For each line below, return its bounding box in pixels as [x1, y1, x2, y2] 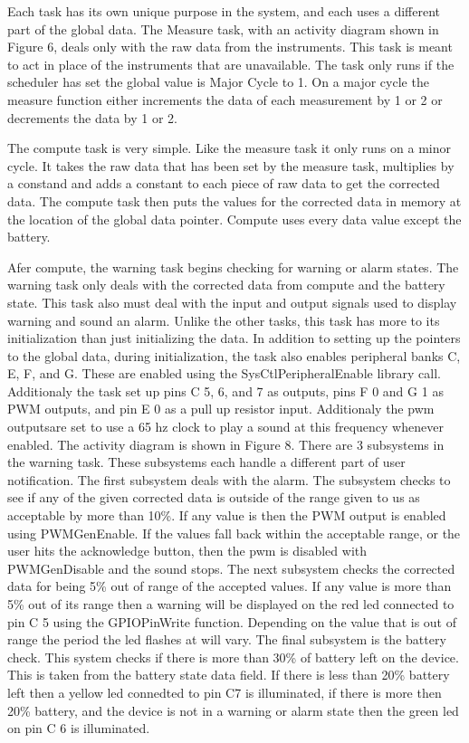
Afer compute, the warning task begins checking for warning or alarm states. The [7, 257, 459, 276]
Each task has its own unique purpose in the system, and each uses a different [7, 2, 441, 20]
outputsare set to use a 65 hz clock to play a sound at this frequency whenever [7, 417, 444, 436]
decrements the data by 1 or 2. [7, 108, 177, 127]
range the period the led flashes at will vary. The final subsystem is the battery [7, 630, 446, 649]
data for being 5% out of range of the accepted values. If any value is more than [7, 576, 452, 595]
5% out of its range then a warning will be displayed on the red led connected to [7, 595, 455, 613]
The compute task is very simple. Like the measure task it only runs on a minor [7, 138, 451, 157]
